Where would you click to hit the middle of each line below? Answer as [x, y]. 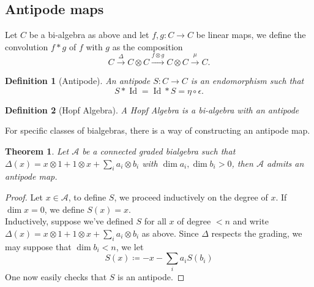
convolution [27, 46]
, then [242, 163]
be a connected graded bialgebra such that [159, 151]
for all [155, 221]
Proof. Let [24, 197]
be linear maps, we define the [251, 35]
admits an [285, 163]
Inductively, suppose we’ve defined [69, 221]
